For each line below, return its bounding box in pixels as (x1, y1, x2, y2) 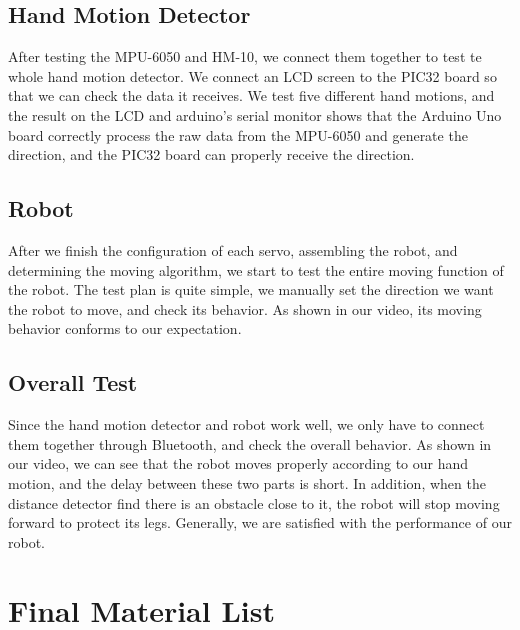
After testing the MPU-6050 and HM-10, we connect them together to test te (8, 46, 482, 67)
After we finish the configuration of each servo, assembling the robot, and (8, 239, 458, 260)
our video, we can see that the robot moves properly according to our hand (8, 453, 469, 474)
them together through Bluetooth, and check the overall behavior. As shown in (8, 433, 492, 454)
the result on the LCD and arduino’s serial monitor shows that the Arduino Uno (8, 104, 502, 125)
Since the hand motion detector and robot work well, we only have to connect (8, 414, 485, 435)
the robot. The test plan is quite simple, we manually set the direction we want (8, 279, 494, 300)
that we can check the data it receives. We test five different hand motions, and (8, 85, 495, 106)
